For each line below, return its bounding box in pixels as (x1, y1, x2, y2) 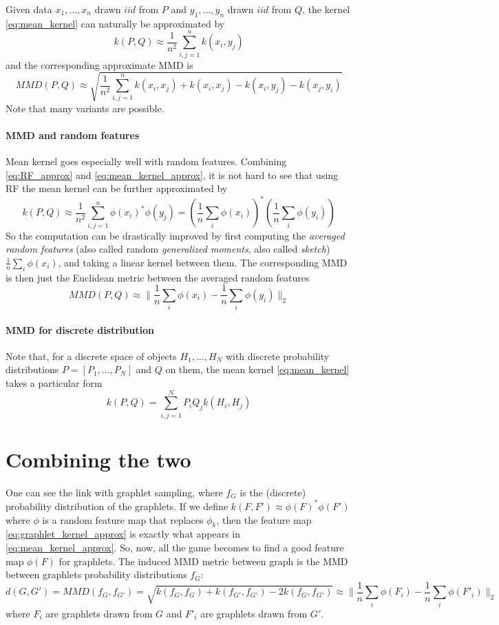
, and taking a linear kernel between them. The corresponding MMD (58, 255, 348, 269)
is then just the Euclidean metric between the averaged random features (6, 270, 310, 284)
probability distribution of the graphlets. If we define (6, 498, 229, 513)
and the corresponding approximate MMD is (6, 57, 193, 72)
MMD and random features (6, 127, 140, 142)
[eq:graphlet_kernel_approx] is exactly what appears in (6, 527, 241, 541)
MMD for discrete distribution (6, 322, 154, 337)
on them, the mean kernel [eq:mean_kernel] (165, 362, 350, 377)
